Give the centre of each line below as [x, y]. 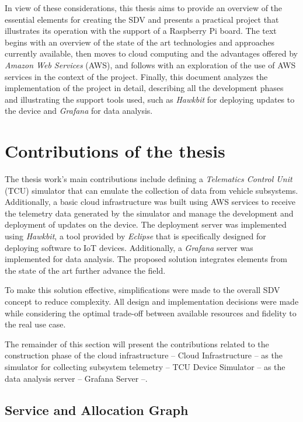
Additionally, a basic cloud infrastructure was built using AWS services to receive [150, 202]
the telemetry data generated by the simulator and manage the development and [149, 213]
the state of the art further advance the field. [85, 270]
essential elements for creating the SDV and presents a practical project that [142, 19]
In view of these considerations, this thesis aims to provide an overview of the [144, 8]
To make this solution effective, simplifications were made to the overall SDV [142, 290]
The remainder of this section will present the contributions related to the [137, 343]
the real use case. [35, 324]
